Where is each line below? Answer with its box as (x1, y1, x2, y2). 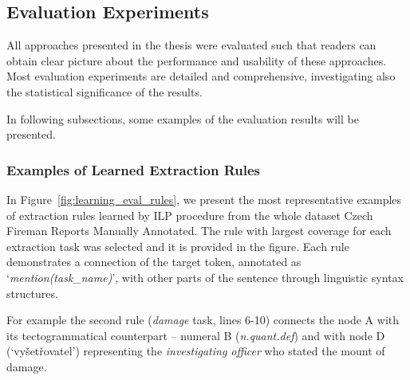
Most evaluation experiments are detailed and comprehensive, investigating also (6, 68, 396, 84)
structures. (6, 284, 58, 301)
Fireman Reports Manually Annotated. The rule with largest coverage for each (6, 222, 392, 239)
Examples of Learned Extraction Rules (6, 159, 260, 179)
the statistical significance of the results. (6, 83, 203, 100)
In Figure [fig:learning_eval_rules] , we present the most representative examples (6, 190, 402, 207)
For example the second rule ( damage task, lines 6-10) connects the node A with (6, 311, 400, 328)
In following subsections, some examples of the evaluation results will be (6, 110, 359, 127)
